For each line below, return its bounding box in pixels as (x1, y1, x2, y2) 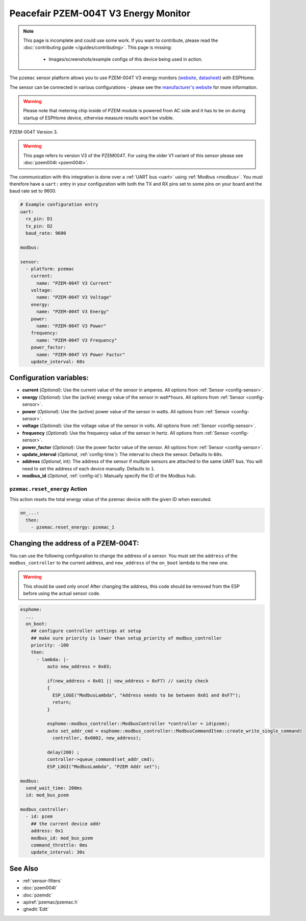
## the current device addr (31, 820, 101, 827)
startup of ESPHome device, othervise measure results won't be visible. (23, 115, 174, 121)
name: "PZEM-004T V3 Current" (36, 280, 112, 286)
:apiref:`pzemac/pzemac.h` (22, 899, 79, 905)
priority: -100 (31, 642, 69, 648)
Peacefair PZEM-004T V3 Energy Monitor (9, 8, 191, 19)
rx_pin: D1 (25, 216, 53, 222)
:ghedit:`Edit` (22, 906, 49, 912)
